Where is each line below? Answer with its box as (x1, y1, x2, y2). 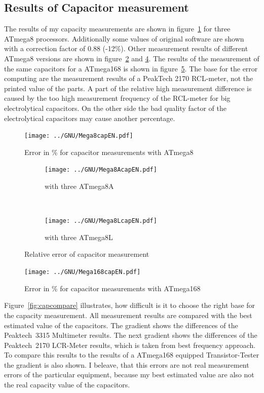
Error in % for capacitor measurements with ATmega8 (24, 146, 194, 157)
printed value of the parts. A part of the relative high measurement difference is (4, 83, 252, 93)
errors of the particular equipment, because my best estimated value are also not (4, 369, 254, 380)
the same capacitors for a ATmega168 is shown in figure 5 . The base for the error (4, 63, 258, 73)
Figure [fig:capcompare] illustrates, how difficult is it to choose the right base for (4, 300, 255, 310)
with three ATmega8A (45, 181, 114, 191)
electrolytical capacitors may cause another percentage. (4, 112, 175, 123)
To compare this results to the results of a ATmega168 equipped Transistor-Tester (4, 349, 259, 360)
